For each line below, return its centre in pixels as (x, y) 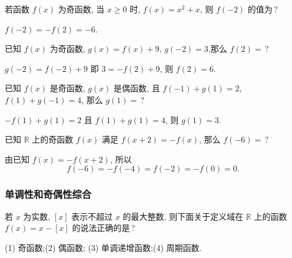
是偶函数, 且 (137, 88)
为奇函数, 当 (81, 9)
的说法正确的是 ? (104, 228)
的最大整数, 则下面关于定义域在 (183, 216)
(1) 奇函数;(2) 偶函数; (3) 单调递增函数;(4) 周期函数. (103, 247)
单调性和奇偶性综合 (48, 194)
